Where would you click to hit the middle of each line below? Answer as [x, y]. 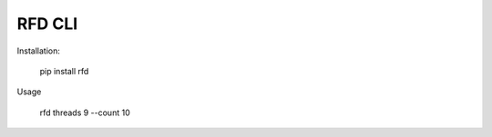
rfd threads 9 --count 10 [85, 113]
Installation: [39, 51]
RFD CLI [47, 24]
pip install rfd [64, 71]
